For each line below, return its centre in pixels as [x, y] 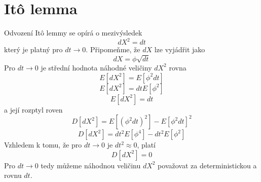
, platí [146, 145]
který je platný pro [33, 49]
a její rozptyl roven [33, 109]
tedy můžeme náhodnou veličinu [91, 165]
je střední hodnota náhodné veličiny [96, 67]
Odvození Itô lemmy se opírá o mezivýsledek [73, 33]
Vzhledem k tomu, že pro [43, 145]
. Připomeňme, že [113, 49]
